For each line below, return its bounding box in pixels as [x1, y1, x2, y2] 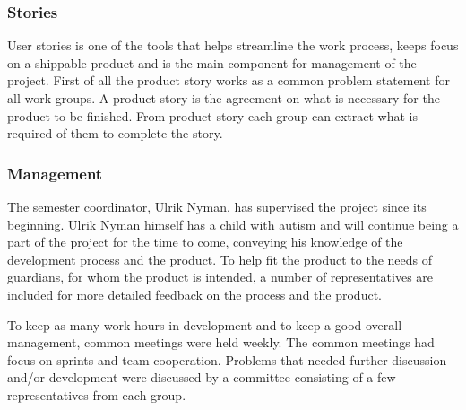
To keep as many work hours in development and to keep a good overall [7, 315, 402, 334]
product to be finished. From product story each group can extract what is [7, 106, 419, 125]
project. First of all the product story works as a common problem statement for [7, 71, 450, 90]
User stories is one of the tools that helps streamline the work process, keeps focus [7, 36, 459, 55]
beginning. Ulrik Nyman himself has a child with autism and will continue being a [7, 214, 459, 233]
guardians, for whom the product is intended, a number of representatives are [7, 267, 434, 286]
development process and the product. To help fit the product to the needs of [7, 249, 433, 268]
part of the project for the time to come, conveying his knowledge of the [7, 232, 403, 251]
